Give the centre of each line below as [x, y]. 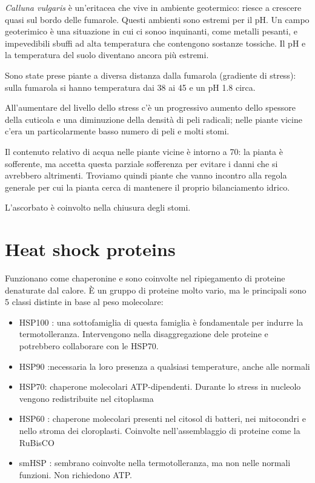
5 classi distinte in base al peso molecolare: [84, 302]
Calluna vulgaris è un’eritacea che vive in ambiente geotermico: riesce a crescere [153, 7]
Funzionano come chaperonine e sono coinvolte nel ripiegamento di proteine [145, 278]
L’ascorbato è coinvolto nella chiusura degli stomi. [98, 207]
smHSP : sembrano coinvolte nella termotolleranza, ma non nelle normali [155, 463]
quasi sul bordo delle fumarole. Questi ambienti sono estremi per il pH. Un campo [157, 19]
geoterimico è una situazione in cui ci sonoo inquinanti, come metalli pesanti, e [151, 31]
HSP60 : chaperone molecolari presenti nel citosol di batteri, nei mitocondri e [162, 419]
